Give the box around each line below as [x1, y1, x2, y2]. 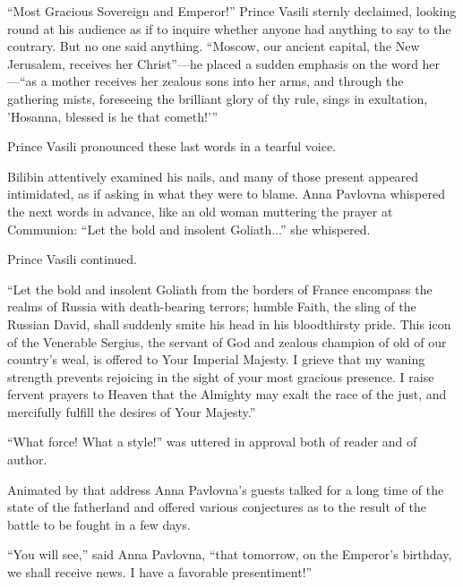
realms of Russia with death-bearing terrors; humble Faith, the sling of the [7, 297, 416, 316]
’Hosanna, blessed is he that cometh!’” [7, 106, 219, 125]
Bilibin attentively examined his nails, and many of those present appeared [7, 166, 419, 185]
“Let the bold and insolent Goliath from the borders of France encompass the [7, 279, 433, 298]
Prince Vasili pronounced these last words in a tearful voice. [7, 137, 336, 156]
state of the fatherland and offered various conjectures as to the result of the [7, 498, 427, 516]
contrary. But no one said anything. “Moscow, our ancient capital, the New [7, 37, 420, 55]
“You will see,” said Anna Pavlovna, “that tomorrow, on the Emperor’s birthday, [7, 545, 452, 564]
